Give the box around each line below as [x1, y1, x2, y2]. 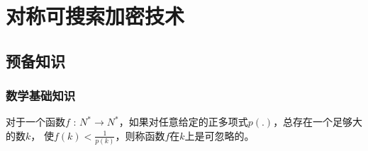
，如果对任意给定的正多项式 [118, 114, 248, 129]
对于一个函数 [6, 114, 65, 129]
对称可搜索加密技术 [6, 1, 185, 30]
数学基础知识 [6, 87, 76, 104]
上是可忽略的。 [184, 128, 255, 143]
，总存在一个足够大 [273, 114, 363, 129]
